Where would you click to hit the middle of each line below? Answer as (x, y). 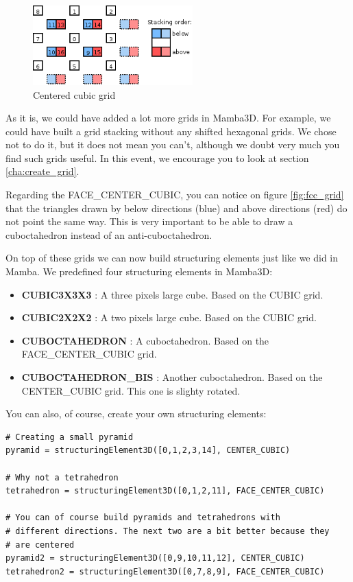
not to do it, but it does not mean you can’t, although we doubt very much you (173, 144)
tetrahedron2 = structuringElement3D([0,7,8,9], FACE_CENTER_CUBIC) (165, 571)
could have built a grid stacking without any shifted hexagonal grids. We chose (171, 131)
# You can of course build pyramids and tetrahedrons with (143, 518)
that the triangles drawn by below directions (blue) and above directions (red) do (176, 208)
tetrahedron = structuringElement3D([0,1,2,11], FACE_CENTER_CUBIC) (165, 491)
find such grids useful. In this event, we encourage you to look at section (157, 158)
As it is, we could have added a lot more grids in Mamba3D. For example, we (168, 118)
